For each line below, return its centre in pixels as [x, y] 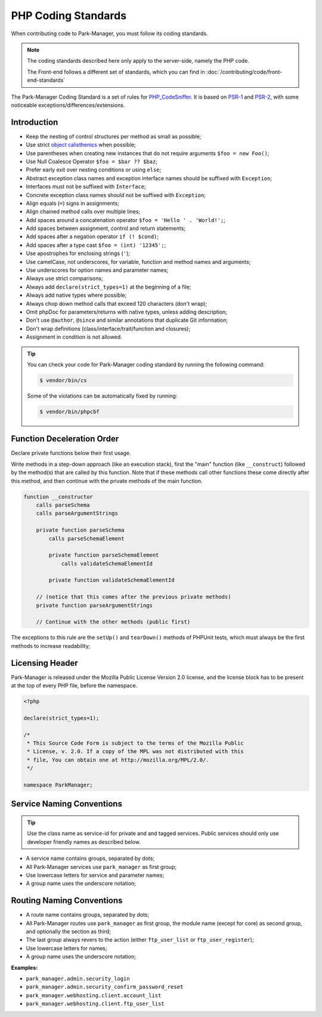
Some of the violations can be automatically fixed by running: [102, 396]
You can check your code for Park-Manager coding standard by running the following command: [146, 364]
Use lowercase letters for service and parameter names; [95, 875]
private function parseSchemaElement [104, 555]
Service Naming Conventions [66, 804]
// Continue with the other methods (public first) [113, 622]
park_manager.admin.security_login [78, 978]
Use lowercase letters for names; [66, 948]
